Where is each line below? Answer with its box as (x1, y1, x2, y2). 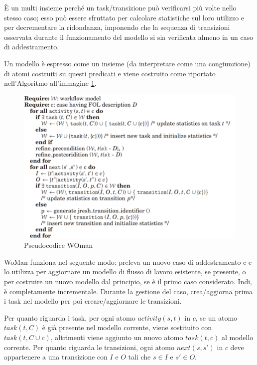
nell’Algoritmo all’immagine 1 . (4, 78, 97, 88)
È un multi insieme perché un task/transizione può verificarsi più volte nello (4, 2, 237, 12)
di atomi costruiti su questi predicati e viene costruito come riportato (4, 68, 216, 78)
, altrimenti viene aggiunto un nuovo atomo (50, 332, 183, 343)
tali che (128, 352, 151, 362)
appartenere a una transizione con (4, 352, 108, 362)
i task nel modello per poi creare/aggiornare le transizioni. (4, 296, 182, 306)
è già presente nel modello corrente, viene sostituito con (42, 322, 212, 333)
